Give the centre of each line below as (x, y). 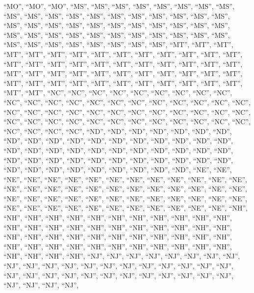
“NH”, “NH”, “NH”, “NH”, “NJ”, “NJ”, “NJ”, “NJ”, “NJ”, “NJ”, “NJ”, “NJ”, (122, 256)
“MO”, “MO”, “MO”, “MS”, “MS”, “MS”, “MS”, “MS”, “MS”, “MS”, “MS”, (119, 6)
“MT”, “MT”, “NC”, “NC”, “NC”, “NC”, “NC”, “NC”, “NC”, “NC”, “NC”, (118, 93)
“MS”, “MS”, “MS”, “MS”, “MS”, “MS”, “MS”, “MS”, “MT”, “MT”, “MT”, (118, 44)
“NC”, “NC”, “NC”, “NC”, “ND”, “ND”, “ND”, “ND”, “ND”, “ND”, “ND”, (118, 131)
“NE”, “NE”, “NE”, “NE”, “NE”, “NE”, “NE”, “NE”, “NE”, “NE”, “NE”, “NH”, (126, 208)
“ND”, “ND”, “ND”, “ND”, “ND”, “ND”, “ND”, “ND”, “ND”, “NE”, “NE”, (118, 170)
